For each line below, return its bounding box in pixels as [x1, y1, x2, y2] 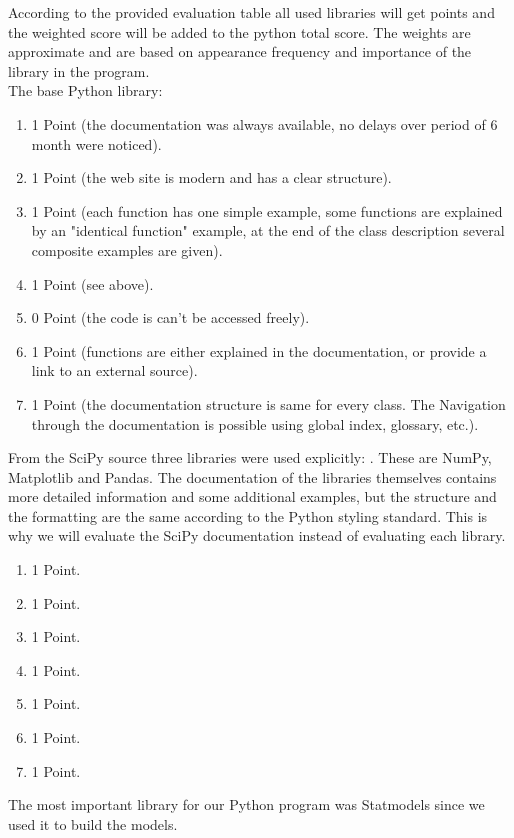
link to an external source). [31, 360, 198, 381]
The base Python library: [8, 80, 163, 101]
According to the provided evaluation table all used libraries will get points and [8, 2, 495, 22]
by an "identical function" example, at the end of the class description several [31, 220, 505, 241]
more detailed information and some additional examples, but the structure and [8, 486, 497, 507]
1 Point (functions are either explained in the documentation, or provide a [31, 340, 487, 361]
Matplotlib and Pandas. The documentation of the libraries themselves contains [8, 466, 497, 487]
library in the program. [8, 60, 150, 81]
